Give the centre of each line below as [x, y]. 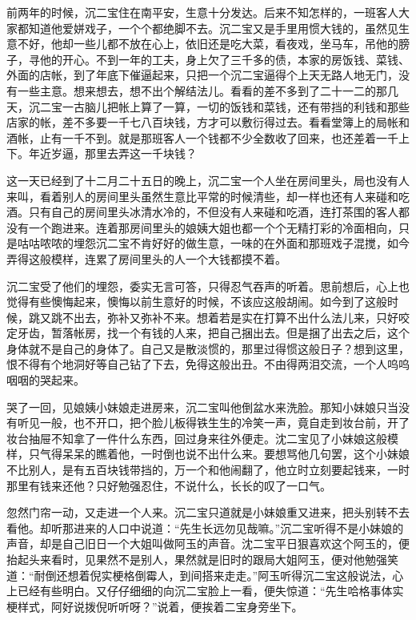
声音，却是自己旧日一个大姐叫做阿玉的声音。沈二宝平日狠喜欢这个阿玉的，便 [208, 544]
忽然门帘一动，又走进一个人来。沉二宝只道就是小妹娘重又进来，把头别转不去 [208, 512]
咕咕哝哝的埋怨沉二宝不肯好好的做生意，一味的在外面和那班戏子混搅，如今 [213, 243]
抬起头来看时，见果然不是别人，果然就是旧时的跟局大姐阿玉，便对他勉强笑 [202, 559]
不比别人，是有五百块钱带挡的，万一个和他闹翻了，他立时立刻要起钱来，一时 [208, 470]
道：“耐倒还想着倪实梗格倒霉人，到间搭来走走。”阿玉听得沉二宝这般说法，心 [205, 575]
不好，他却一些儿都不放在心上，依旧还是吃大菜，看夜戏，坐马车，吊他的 [208, 44]
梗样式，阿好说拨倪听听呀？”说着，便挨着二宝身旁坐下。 [155, 606]
